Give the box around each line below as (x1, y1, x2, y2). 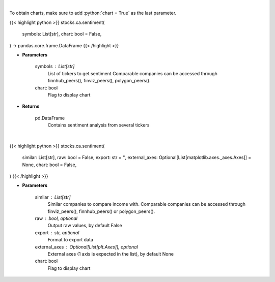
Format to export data (47, 237, 94, 243)
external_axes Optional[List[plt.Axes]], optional (35, 244, 139, 250)
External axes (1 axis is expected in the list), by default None (47, 250, 174, 257)
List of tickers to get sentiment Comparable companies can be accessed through (47, 70, 217, 76)
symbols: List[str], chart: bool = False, (22, 31, 102, 37)
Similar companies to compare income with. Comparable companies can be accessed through (47, 201, 245, 207)
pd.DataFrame (35, 115, 65, 121)
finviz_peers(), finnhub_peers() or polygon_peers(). (47, 208, 155, 214)
